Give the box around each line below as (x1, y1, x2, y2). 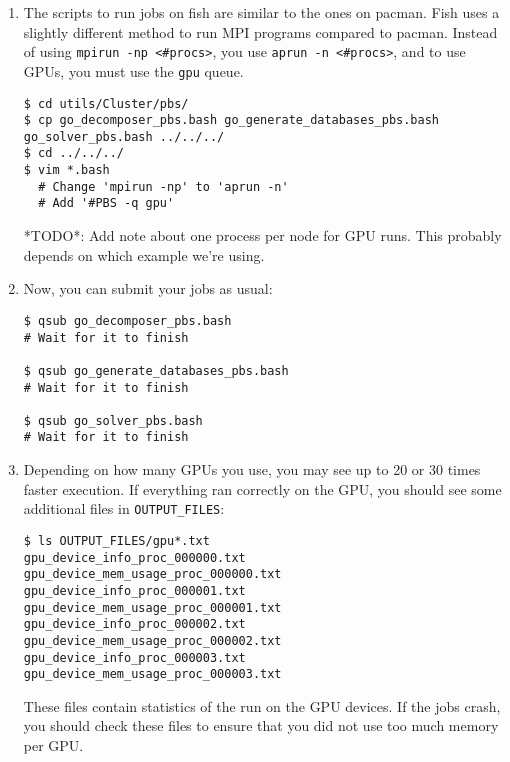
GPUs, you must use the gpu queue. (23, 60, 244, 81)
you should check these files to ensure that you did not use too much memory (23, 715, 499, 736)
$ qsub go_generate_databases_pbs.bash (23, 363, 289, 378)
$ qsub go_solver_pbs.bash (23, 413, 203, 428)
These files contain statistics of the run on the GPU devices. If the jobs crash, (23, 695, 501, 716)
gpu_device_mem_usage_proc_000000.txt (23, 567, 282, 582)
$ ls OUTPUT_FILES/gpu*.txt (23, 533, 210, 548)
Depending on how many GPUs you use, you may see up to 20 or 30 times (23, 459, 481, 480)
